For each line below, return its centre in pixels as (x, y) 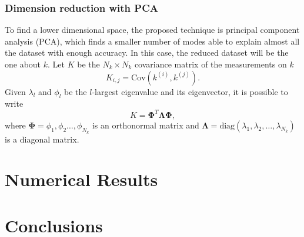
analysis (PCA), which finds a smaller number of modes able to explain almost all (152, 41)
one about (23, 64)
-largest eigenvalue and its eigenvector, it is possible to (190, 91)
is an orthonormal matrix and (146, 125)
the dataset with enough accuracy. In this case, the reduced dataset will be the (147, 53)
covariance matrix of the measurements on (211, 64)
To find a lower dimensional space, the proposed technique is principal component (152, 30)
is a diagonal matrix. (42, 139)
